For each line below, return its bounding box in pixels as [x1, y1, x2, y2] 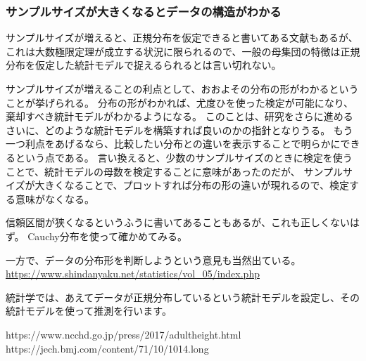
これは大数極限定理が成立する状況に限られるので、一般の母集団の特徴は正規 [6, 44, 360, 58]
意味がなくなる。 [15, 191, 94, 206]
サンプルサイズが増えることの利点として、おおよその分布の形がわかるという [6, 81, 359, 96]
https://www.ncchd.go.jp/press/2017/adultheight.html [6, 327, 241, 341]
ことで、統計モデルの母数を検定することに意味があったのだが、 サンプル [6, 164, 343, 178]
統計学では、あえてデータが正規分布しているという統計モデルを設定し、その [6, 289, 360, 304]
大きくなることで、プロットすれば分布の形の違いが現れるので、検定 [34, 178, 350, 192]
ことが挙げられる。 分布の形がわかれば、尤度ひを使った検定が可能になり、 [6, 95, 354, 110]
